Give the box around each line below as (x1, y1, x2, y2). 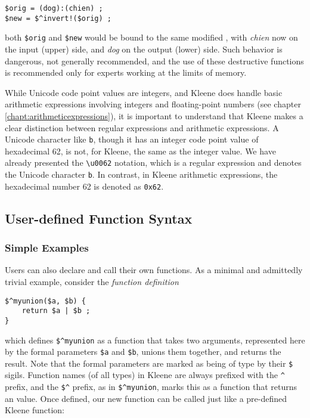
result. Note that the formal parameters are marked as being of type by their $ (5, 357, 293, 369)
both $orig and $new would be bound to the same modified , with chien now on (5, 31, 298, 44)
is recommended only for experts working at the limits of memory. (5, 66, 247, 79)
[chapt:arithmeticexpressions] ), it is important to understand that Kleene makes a (5, 109, 303, 122)
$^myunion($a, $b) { (5, 296, 86, 305)
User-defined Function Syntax (5, 209, 193, 227)
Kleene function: (5, 404, 64, 416)
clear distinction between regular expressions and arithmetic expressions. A (5, 121, 279, 134)
